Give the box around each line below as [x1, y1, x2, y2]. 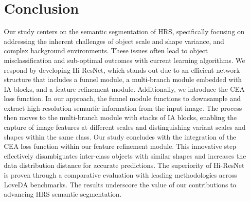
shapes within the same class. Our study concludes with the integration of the [4, 131, 236, 141]
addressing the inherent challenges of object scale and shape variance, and [4, 36, 224, 46]
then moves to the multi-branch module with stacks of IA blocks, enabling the [4, 112, 237, 122]
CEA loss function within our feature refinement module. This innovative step [4, 141, 236, 151]
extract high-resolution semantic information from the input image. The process [4, 102, 242, 113]
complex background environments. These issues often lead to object [4, 45, 208, 56]
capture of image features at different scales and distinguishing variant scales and [4, 122, 246, 132]
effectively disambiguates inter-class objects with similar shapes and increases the [4, 150, 246, 161]
